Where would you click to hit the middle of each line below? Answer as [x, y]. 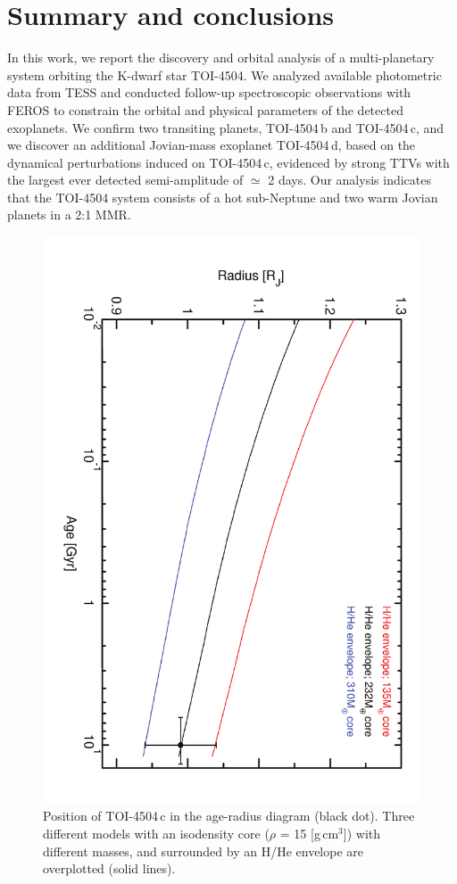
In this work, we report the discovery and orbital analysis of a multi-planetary [221, 58]
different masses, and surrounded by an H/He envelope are [204, 851]
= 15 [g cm [309, 833]
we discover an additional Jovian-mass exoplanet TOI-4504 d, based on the [212, 145]
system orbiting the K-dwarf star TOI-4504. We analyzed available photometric [224, 74]
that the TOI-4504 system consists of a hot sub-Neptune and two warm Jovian [223, 197]
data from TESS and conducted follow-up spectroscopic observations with [209, 92]
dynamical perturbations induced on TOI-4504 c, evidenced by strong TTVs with [228, 162]
